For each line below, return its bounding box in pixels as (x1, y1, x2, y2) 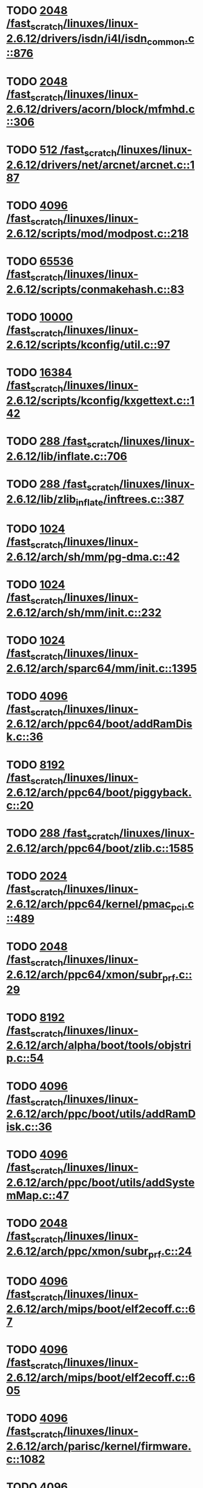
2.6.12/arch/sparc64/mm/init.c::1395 (6, 661, 197, 675)
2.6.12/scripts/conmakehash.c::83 (6, 282, 185, 296)
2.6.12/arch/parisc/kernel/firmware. (6, 1439, 192, 1453)
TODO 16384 (6, 365, 73, 379)
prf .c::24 (148, 1244, 192, 1260)
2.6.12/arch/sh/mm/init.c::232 (6, 605, 162, 619)
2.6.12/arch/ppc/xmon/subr (6, 1244, 148, 1258)
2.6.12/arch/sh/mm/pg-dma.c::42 (6, 550, 180, 563)
